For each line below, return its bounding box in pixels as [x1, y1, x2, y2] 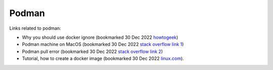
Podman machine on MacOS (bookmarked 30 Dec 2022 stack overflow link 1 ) [22, 41, 184, 47]
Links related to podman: [9, 25, 61, 31]
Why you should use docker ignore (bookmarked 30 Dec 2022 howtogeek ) [22, 34, 178, 40]
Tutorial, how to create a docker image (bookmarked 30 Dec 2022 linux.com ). [22, 55, 184, 61]
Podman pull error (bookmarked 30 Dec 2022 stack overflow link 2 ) [22, 48, 163, 54]
